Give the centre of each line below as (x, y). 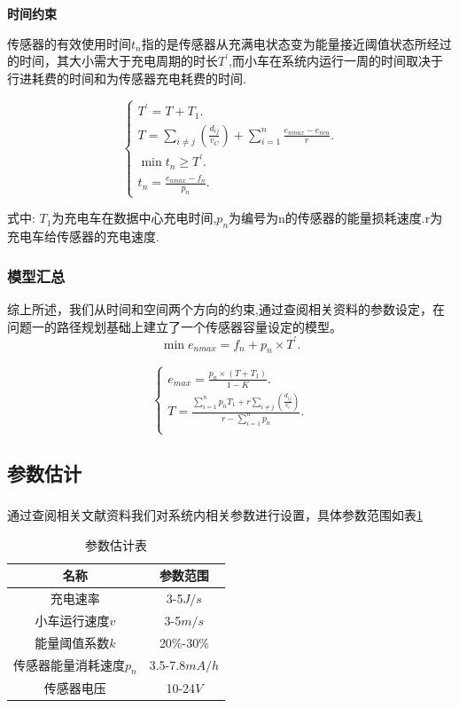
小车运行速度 (72, 620)
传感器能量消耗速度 (69, 664)
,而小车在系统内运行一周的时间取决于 (336, 61)
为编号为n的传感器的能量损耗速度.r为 (336, 218)
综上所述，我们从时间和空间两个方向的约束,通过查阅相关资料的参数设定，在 (226, 309)
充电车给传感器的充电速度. (83, 236)
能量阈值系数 (72, 642)
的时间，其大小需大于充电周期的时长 (113, 61)
